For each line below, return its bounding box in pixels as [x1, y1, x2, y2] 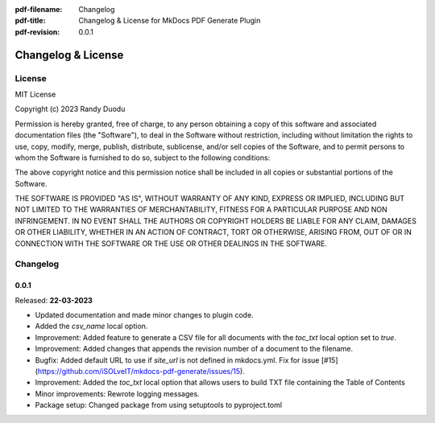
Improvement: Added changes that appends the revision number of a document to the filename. [35, 344, 354, 354]
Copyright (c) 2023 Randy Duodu [14, 105, 126, 114]
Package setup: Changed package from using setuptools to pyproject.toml [35, 400, 282, 410]
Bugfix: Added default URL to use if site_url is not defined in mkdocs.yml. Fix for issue [35, 355, 320, 365]
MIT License [14, 89, 56, 99]
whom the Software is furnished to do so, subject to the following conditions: [14, 153, 271, 162]
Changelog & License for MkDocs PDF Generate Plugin [78, 16, 261, 26]
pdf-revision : [14, 27, 60, 36]
